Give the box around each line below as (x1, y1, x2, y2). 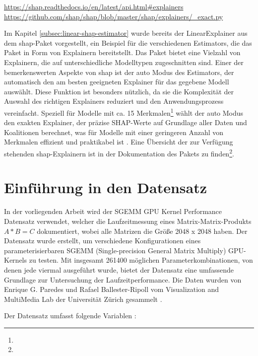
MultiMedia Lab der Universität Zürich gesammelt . (4, 293, 162, 304)
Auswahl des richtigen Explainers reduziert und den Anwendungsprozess (4, 96, 224, 106)
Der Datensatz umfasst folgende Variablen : (4, 310, 136, 321)
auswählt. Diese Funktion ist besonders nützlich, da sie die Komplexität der (4, 86, 234, 96)
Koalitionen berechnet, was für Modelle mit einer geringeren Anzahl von (4, 127, 224, 137)
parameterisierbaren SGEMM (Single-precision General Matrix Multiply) (4, 245, 226, 255)
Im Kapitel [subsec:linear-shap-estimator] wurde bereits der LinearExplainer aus (4, 28, 248, 38)
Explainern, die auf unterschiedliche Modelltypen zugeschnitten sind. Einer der (4, 57, 244, 67)
